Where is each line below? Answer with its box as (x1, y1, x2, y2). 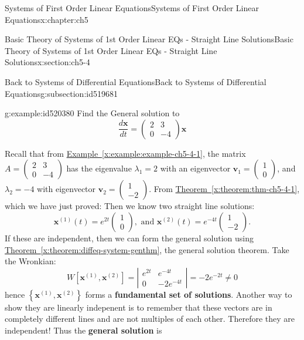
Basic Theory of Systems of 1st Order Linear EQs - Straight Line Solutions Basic (5, 33, 293, 45)
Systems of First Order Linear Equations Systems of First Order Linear (5, 2, 259, 14)
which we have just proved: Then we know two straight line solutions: (5, 200, 255, 212)
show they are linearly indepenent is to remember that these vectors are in (5, 301, 272, 313)
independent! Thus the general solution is (5, 324, 162, 336)
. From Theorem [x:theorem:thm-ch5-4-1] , (149, 183, 300, 195)
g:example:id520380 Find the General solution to (5, 107, 180, 119)
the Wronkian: (5, 255, 56, 267)
